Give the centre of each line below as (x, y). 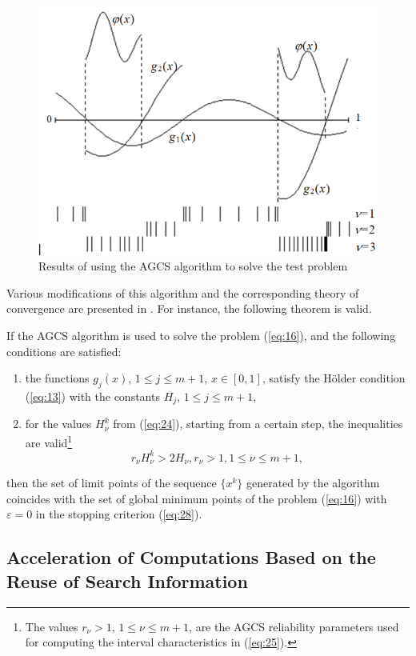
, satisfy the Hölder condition (334, 378)
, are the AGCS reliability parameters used (294, 626)
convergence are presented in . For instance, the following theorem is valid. (189, 308)
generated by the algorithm (313, 483)
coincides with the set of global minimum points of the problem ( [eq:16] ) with (197, 498)
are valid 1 (49, 441)
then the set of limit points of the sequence (112, 483)
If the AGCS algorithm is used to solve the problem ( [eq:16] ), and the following (201, 336)
